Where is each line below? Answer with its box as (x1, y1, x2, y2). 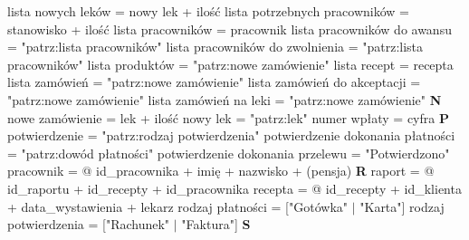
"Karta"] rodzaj (359, 197, 445, 216)
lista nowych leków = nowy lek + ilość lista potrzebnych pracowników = (7, 2, 409, 20)
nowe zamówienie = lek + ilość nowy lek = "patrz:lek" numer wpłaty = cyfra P (7, 108, 449, 127)
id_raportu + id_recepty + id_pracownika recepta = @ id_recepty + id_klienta (7, 178, 462, 197)
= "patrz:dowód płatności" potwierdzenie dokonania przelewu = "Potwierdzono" (7, 143, 450, 162)
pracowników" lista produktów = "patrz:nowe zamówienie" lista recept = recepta (7, 54, 454, 73)
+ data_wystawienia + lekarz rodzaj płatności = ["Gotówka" (7, 197, 349, 216)
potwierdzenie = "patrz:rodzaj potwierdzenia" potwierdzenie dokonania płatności (7, 126, 455, 145)
